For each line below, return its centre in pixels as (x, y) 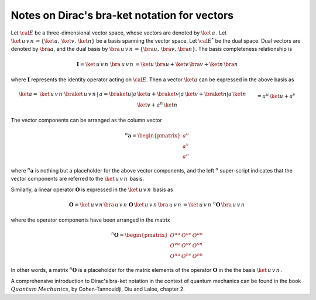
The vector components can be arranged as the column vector (86, 120)
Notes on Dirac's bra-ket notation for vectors (122, 15)
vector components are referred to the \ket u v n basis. (78, 179)
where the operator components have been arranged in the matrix (90, 220)
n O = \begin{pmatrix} (140, 235)
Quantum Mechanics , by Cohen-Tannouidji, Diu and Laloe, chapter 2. (98, 289)
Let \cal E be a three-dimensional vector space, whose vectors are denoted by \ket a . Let (119, 33)
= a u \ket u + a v (276, 96)
